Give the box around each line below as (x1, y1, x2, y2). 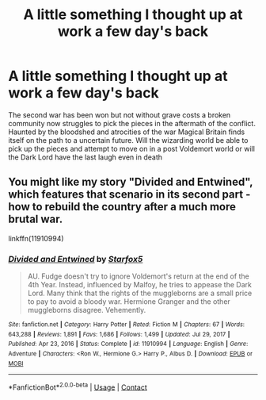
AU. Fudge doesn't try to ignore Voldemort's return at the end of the (27, 271, 249, 281)
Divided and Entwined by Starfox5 (8, 253, 143, 264)
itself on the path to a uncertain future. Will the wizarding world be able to (8, 135, 249, 144)
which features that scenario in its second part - (8, 188, 251, 202)
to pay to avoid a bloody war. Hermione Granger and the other (27, 297, 231, 306)
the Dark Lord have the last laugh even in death (8, 152, 163, 162)
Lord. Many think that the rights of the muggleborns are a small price (27, 288, 253, 298)
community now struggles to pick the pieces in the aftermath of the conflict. (8, 118, 256, 128)
